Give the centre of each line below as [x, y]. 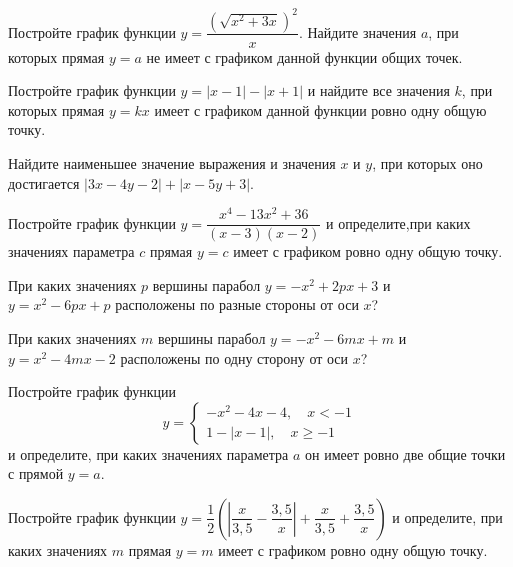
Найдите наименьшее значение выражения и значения [172, 162]
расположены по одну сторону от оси [234, 357]
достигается [44, 182]
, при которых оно [427, 162]
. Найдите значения [357, 31]
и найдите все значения [378, 90]
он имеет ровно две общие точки [405, 453]
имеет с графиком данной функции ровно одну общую [320, 109]
